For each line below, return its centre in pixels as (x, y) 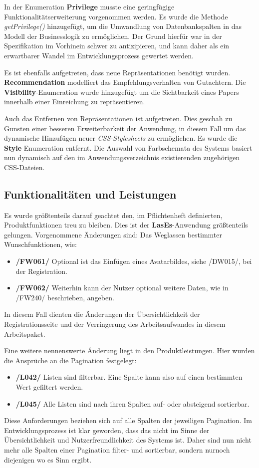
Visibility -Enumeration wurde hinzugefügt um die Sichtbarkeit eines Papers (122, 92)
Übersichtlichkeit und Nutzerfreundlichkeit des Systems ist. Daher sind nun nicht (128, 440)
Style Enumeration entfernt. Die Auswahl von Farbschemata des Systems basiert (128, 147)
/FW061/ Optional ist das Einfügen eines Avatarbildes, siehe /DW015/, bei (134, 261)
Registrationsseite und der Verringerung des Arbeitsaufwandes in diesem (115, 324)
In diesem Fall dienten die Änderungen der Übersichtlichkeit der (102, 314)
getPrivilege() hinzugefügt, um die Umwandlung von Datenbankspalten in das (123, 26)
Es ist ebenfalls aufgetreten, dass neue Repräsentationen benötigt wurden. (117, 72)
